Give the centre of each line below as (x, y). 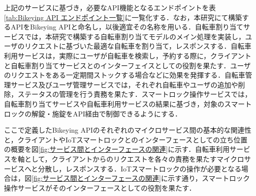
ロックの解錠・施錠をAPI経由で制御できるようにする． (93, 113)
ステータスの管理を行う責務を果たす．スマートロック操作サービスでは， (135, 94)
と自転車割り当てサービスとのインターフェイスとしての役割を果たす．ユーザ (128, 65)
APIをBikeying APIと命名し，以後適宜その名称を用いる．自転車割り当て (127, 27)
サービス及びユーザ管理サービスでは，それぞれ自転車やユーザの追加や (124, 84)
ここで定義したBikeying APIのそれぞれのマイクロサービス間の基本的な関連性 (128, 130)
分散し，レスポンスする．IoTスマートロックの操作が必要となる (140, 168)
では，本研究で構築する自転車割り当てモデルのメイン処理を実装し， (135, 36)
